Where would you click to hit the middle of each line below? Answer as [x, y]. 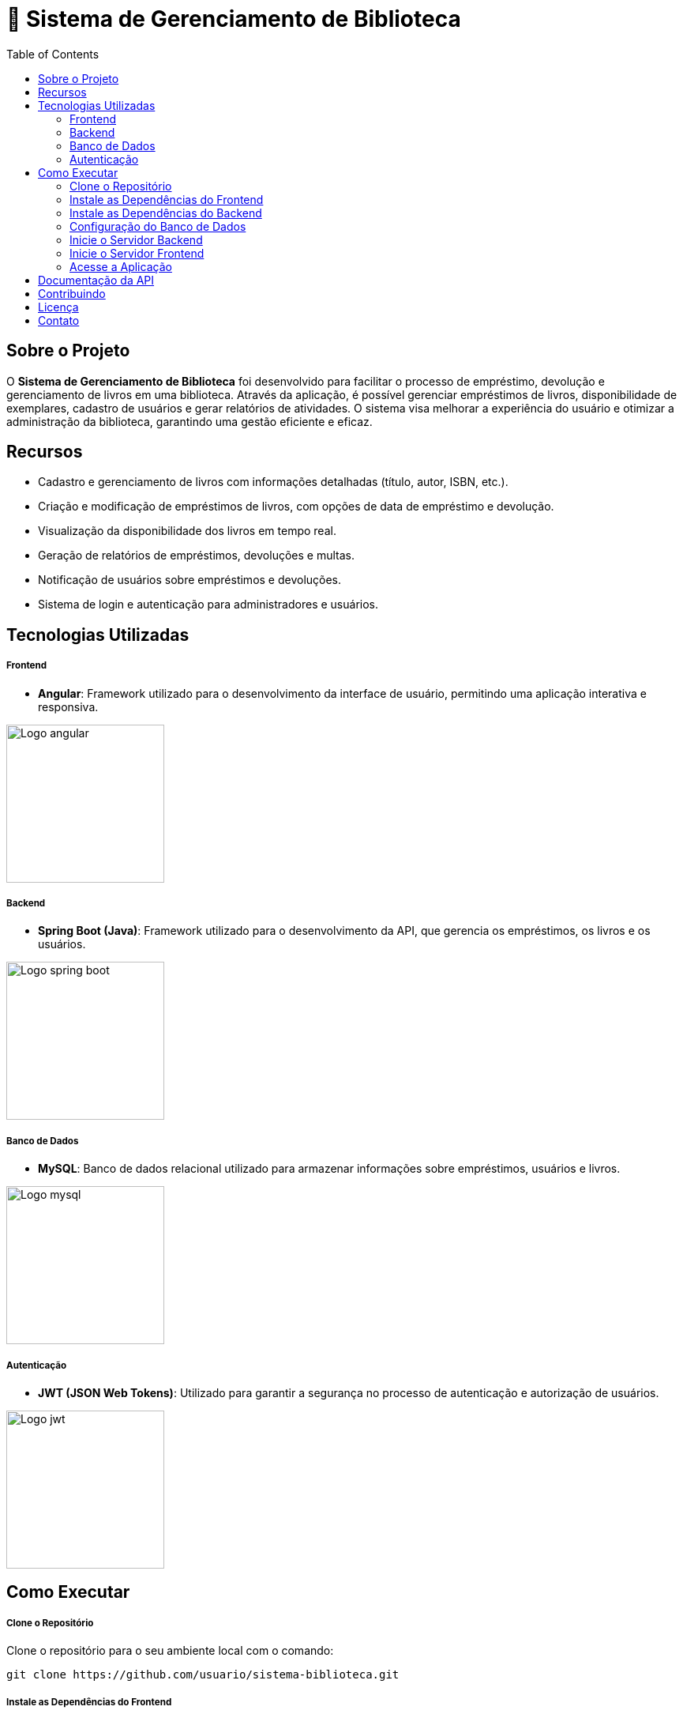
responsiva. [68, 706]
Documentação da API [96, 280]
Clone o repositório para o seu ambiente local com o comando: [170, 1651]
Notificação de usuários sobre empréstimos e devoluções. [190, 580]
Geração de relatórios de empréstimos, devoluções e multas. [196, 556]
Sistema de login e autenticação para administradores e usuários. [208, 605]
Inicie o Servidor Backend [136, 239]
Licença [58, 307]
